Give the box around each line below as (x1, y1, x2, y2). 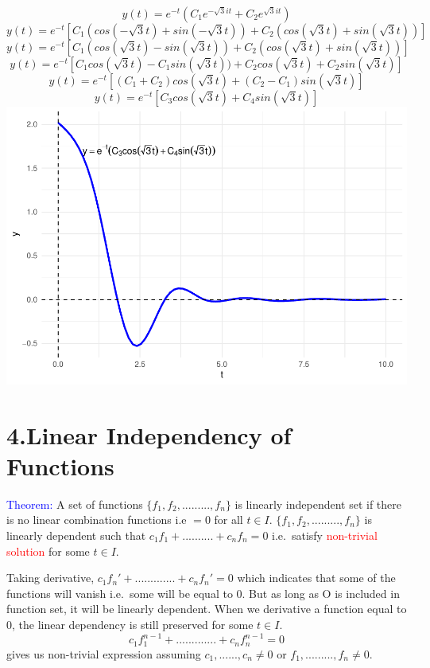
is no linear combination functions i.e (6, 511, 187, 528)
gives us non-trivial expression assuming (6, 645, 201, 662)
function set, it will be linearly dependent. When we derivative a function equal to (6, 600, 407, 617)
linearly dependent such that (6, 527, 146, 544)
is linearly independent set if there (234, 495, 402, 512)
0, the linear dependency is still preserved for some (6, 615, 254, 632)
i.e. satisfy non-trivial (272, 527, 378, 544)
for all (214, 511, 243, 528)
